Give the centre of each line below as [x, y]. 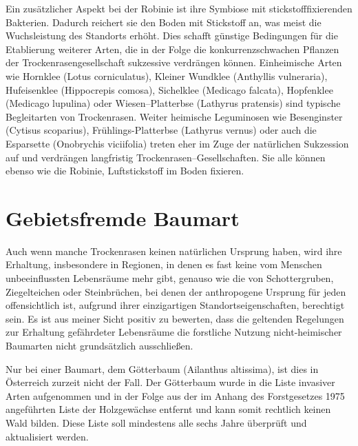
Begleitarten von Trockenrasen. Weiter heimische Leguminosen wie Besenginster [174, 116]
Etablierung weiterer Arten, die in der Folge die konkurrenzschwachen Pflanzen [172, 49]
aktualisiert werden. [47, 436]
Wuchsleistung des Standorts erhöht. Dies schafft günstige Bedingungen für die [172, 36]
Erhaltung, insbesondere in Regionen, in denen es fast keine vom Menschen [164, 264]
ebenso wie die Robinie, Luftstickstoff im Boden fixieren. [125, 171]
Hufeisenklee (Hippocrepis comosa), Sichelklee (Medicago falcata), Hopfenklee [169, 89]
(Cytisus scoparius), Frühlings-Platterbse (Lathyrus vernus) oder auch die [161, 130]
